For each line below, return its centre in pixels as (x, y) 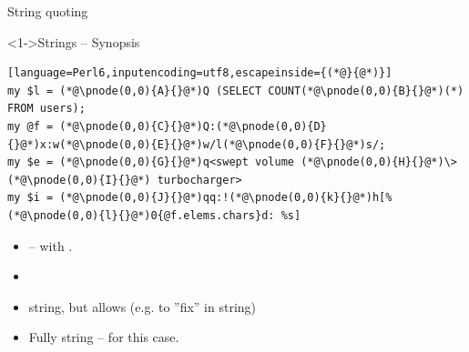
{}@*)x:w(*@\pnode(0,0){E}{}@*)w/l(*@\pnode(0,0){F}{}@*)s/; (197, 144)
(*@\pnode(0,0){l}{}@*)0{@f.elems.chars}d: (141, 215)
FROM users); (46, 109)
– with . (51, 245)
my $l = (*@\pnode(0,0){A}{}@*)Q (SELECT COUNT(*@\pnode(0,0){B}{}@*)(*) (236, 91)
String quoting (48, 11)
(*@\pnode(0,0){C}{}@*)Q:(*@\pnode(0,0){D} (193, 126)
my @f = (31, 126)
